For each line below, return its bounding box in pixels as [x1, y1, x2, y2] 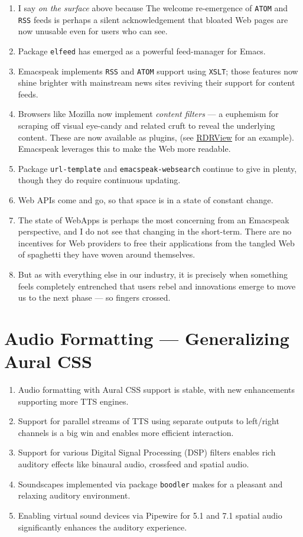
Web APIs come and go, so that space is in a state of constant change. [18, 194, 273, 206]
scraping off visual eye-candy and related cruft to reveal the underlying [18, 119, 275, 131]
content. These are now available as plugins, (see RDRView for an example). [18, 131, 294, 143]
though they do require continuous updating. [18, 174, 181, 186]
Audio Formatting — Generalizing [4, 326, 289, 350]
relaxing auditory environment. [18, 489, 131, 502]
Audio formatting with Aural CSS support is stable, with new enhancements [18, 383, 295, 396]
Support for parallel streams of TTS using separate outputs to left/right [18, 415, 279, 427]
